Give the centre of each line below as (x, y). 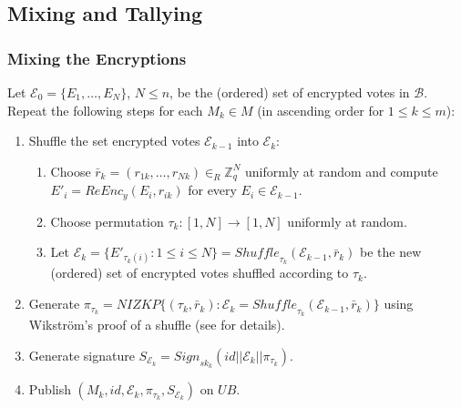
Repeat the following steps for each (105, 110)
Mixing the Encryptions (97, 58)
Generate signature (82, 355)
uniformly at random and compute (342, 171)
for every (212, 190)
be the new (391, 252)
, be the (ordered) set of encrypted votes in (290, 92)
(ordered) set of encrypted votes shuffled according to (200, 273)
